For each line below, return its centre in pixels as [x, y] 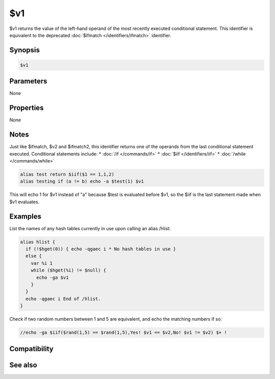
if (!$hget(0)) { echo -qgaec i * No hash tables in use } [101, 249]
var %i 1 [42, 263]
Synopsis [25, 50]
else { [34, 256]
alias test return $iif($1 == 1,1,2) [67, 175]
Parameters [28, 81]
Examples [25, 216]
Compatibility [31, 349]
